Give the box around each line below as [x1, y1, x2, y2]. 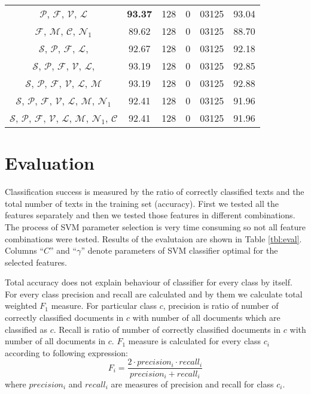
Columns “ [5, 244, 44, 257]
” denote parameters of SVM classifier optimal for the [81, 244, 278, 257]
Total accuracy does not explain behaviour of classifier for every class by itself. [5, 276, 292, 288]
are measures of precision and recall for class [111, 377, 274, 390]
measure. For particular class [51, 299, 157, 312]
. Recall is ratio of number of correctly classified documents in [53, 323, 281, 335]
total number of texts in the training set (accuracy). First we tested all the [5, 197, 279, 209]
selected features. [5, 255, 68, 268]
